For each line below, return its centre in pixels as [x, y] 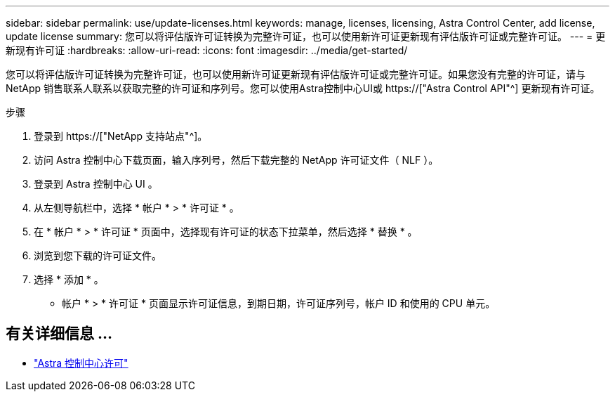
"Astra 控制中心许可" [81, 363]
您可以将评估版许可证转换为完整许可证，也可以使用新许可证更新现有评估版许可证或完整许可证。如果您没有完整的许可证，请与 [296, 74]
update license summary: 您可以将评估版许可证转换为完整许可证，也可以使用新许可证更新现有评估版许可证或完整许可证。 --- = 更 [306, 36]
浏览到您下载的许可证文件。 [98, 255]
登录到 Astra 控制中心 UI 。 [96, 184]
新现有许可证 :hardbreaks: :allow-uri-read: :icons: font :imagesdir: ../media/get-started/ [207, 50]
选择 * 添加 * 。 [69, 279]
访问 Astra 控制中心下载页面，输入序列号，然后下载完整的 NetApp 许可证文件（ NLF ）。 [236, 160]
